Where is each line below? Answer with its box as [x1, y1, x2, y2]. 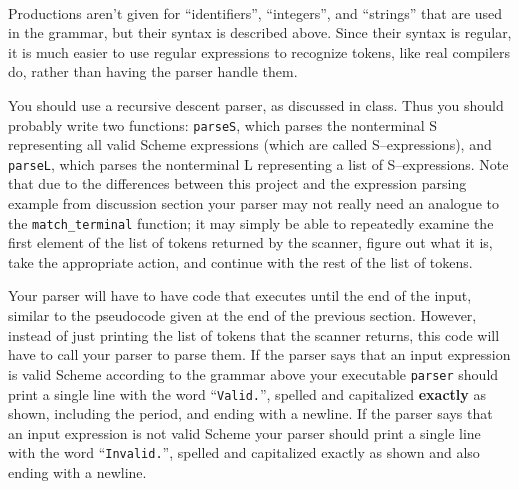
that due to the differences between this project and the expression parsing [8, 173, 467, 194]
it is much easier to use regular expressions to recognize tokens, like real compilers [8, 41, 511, 62]
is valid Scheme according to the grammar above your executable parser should [8, 363, 499, 384]
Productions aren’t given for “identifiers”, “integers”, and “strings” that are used [8, 2, 503, 23]
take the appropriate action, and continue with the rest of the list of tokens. [8, 251, 473, 272]
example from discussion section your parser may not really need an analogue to [8, 193, 499, 214]
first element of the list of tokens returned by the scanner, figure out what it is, [8, 232, 493, 253]
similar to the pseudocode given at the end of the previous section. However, [8, 305, 477, 326]
